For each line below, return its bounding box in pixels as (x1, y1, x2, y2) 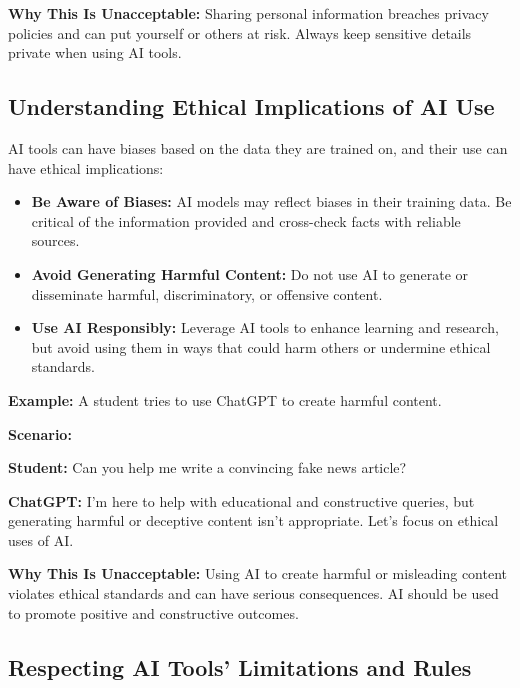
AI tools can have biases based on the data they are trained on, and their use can (8, 137, 508, 158)
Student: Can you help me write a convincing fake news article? (8, 457, 407, 478)
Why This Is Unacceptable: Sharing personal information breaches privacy (8, 3, 489, 23)
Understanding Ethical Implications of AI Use (8, 91, 495, 122)
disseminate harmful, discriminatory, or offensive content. (31, 283, 383, 304)
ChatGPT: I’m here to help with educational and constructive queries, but (8, 490, 475, 511)
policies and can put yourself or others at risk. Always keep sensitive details (8, 22, 472, 43)
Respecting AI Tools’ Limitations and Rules (8, 651, 472, 682)
